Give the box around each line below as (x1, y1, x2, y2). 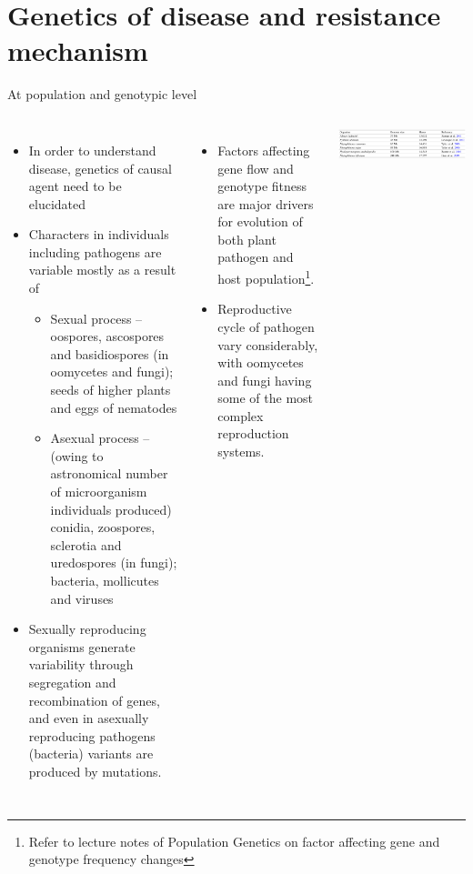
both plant (217, 229, 277, 248)
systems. (217, 442, 265, 461)
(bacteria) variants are (28, 744, 154, 763)
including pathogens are (28, 242, 162, 261)
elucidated (28, 194, 86, 213)
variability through (28, 655, 134, 674)
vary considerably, (217, 335, 318, 354)
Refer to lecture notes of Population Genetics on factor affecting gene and (28, 831, 440, 850)
